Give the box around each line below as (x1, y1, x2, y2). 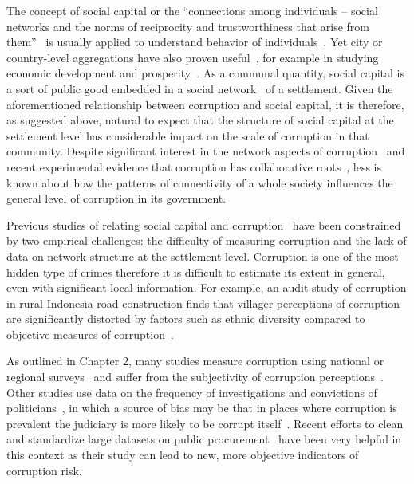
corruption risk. (6, 462, 82, 478)
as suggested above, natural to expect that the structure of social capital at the (6, 112, 394, 128)
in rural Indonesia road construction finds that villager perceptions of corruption (6, 294, 400, 311)
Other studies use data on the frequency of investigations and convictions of (6, 384, 377, 400)
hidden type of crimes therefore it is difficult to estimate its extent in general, (6, 263, 385, 280)
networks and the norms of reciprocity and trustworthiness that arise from (6, 18, 369, 34)
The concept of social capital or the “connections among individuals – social (6, 2, 378, 18)
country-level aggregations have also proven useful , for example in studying (6, 49, 379, 65)
